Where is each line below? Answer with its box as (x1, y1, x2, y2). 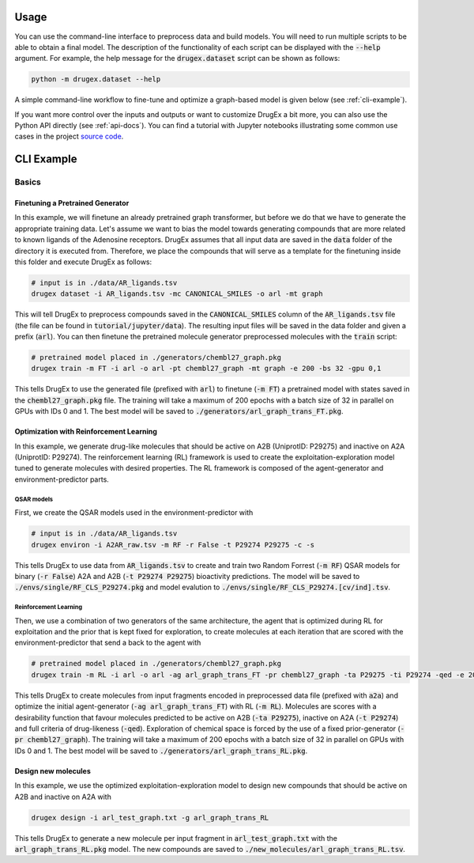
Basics (14, 176, 41, 187)
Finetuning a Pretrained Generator (14, 199, 130, 208)
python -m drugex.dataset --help (31, 75, 161, 84)
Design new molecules (14, 766, 91, 775)
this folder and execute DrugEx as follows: (14, 257, 152, 267)
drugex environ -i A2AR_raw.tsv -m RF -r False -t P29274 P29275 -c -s (31, 540, 315, 549)
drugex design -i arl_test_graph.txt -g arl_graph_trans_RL (31, 813, 269, 822)
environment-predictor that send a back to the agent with (14, 638, 201, 648)
